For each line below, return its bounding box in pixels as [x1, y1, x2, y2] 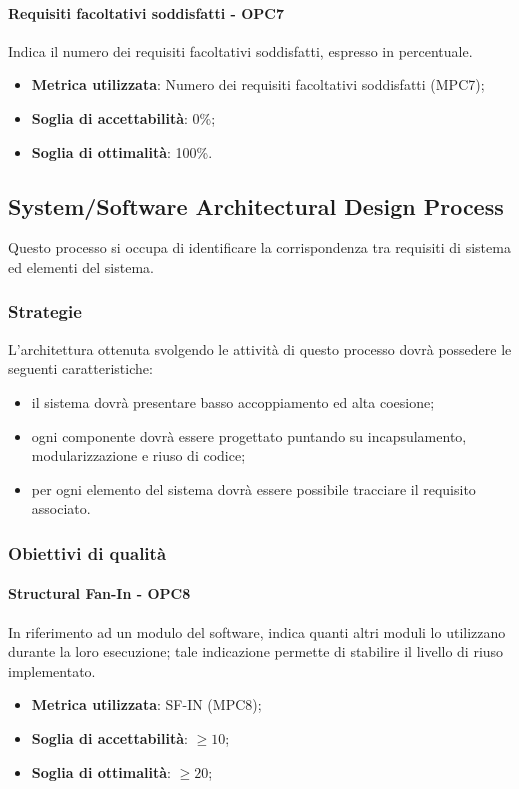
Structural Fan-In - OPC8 [8, 583, 191, 604]
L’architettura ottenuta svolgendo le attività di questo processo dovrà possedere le [8, 338, 512, 359]
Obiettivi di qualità [8, 540, 167, 565]
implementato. [8, 660, 96, 681]
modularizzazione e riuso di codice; [31, 445, 246, 466]
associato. [31, 498, 91, 519]
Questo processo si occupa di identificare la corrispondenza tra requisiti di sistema [8, 237, 511, 258]
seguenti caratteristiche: [8, 358, 153, 379]
